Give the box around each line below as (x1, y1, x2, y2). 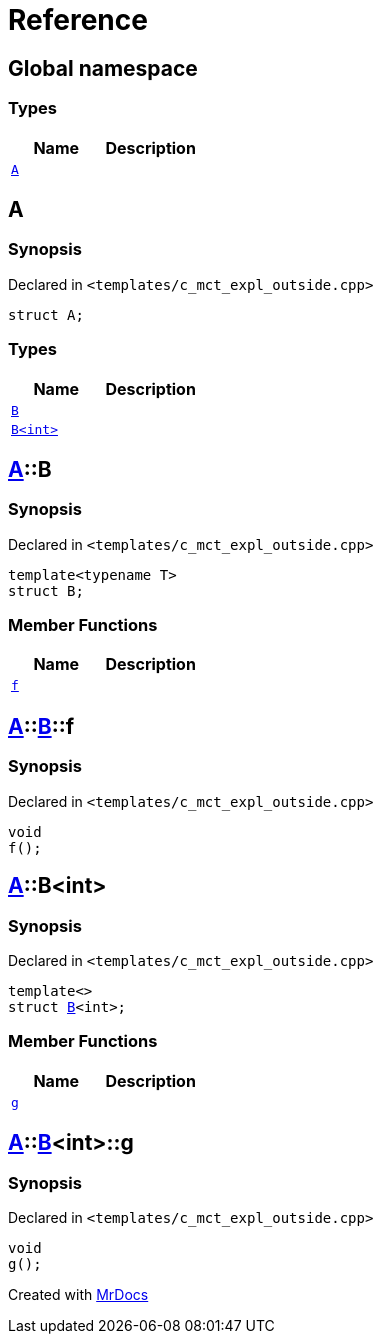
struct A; (8, 306, 84, 323)
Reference (8, 3, 148, 37)
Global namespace (8, 55, 198, 81)
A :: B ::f (8, 713, 75, 739)
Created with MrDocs (8, 1285, 149, 1303)
